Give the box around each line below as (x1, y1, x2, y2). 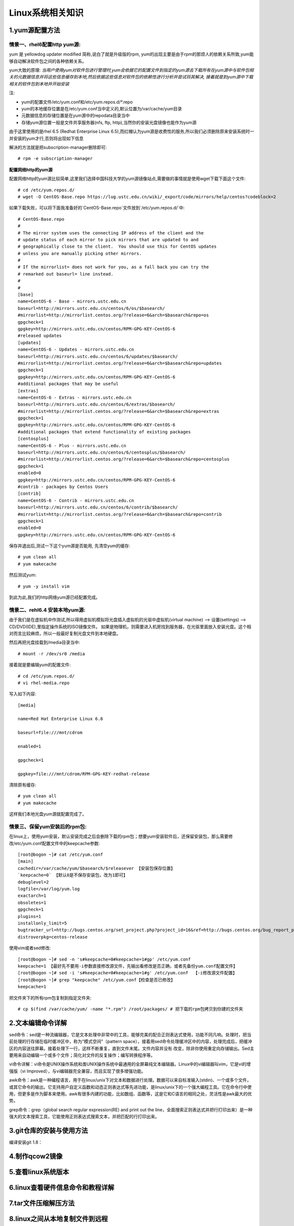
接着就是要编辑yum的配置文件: (9, 662, 71, 668)
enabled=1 (18, 743, 41, 749)
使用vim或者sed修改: (9, 945, 51, 951)
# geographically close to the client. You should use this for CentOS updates (18, 244, 217, 250)
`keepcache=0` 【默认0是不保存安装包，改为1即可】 (18, 872, 128, 878)
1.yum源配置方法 (9, 26, 60, 34)
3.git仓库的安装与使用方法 (9, 1126, 88, 1135)
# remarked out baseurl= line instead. (18, 271, 114, 277)
